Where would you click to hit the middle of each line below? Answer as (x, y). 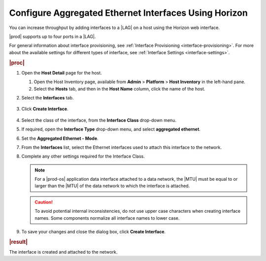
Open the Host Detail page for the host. (62, 73)
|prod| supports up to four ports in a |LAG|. (52, 36)
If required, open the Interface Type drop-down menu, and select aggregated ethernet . (111, 129)
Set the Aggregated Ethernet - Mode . (60, 138)
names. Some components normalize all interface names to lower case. (107, 218)
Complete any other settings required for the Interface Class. (83, 156)
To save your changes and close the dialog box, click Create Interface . (94, 232)
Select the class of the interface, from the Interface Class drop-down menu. (99, 120)
